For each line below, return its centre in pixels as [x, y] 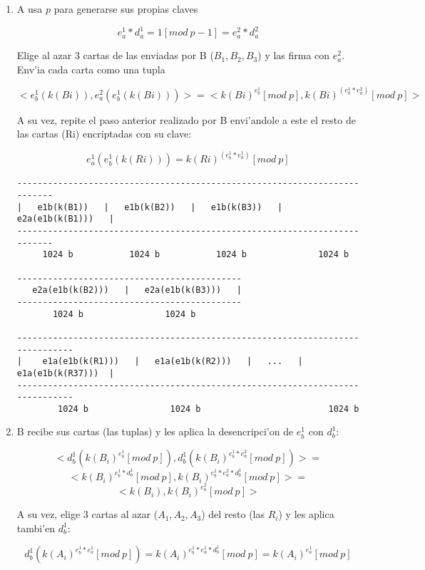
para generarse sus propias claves [126, 9]
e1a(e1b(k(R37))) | [65, 373]
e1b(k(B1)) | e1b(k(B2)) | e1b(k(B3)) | [160, 207]
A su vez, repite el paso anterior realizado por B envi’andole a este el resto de [186, 119]
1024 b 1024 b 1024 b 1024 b [196, 255]
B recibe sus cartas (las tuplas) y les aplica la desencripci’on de [155, 431]
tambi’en [36, 528]
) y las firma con [294, 55]
